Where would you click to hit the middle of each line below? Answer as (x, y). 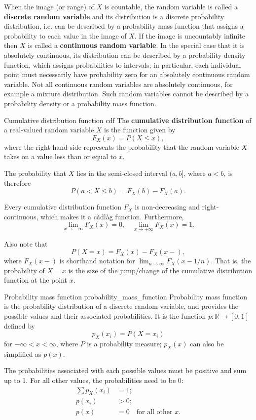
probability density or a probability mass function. (80, 103)
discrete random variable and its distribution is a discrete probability (114, 16)
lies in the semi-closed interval (122, 173)
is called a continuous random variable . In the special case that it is (136, 45)
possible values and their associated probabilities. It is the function (105, 316)
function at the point (36, 280)
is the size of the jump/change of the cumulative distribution (160, 270)
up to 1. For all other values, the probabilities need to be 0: (94, 380)
